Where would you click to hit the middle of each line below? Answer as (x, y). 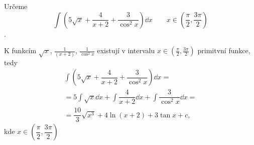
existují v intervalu (126, 50)
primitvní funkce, (224, 50)
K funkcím (20, 50)
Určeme (16, 6)
